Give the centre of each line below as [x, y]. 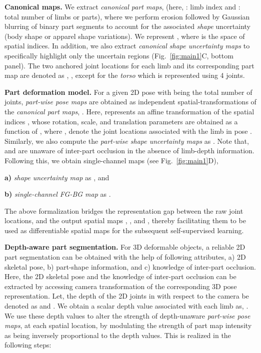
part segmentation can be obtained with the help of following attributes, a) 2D [125, 257]
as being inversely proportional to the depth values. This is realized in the [118, 335]
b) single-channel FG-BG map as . [58, 194]
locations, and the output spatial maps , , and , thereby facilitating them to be [125, 220]
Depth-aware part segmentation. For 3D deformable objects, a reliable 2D [125, 247]
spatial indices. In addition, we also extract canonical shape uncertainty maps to [127, 46]
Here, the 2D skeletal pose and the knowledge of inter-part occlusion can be [120, 276]
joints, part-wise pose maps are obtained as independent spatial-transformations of [130, 102]
